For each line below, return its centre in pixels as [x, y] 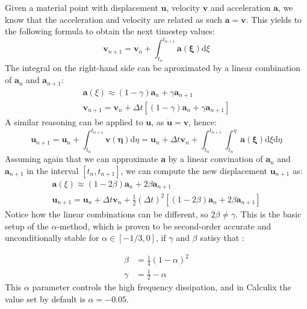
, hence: [203, 122]
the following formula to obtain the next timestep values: [110, 31]
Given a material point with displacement [82, 7]
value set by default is [45, 299]
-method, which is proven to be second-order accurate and [164, 226]
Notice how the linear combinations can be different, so [107, 214]
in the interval [53, 170]
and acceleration [241, 7]
